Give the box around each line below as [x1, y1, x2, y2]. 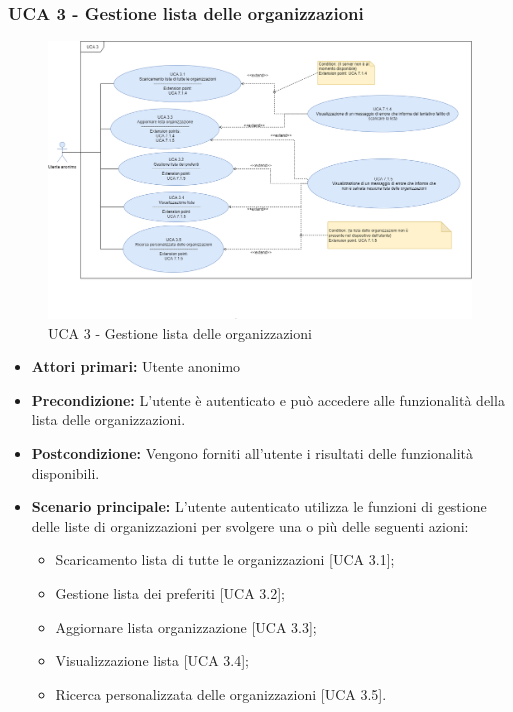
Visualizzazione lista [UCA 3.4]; [55, 650, 250, 671]
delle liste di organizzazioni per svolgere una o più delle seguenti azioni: [31, 515, 469, 536]
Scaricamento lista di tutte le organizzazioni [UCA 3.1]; [55, 549, 395, 570]
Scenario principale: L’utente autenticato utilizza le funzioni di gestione [31, 496, 487, 517]
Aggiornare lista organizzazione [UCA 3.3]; [55, 616, 317, 637]
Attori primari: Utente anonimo [31, 356, 241, 377]
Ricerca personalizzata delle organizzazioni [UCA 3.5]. [55, 683, 387, 704]
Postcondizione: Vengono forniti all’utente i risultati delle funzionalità [31, 443, 473, 464]
